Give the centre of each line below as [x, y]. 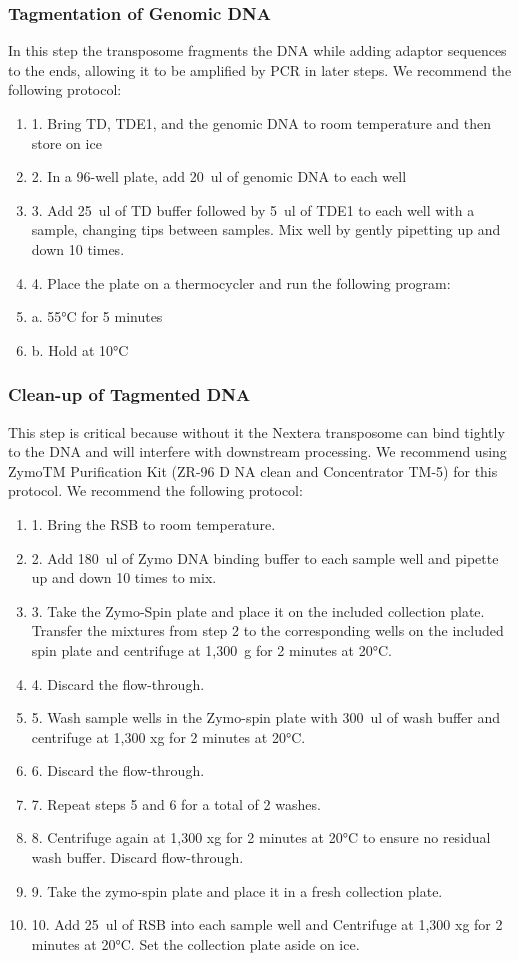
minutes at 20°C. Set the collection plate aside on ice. [195, 943]
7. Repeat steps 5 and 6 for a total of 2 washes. [176, 803]
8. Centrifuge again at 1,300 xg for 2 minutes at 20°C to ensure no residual [261, 837]
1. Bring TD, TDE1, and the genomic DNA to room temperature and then [261, 123]
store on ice [66, 142]
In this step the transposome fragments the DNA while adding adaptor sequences [257, 50]
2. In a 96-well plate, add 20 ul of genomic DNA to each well [219, 176]
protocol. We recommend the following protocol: [155, 490]
